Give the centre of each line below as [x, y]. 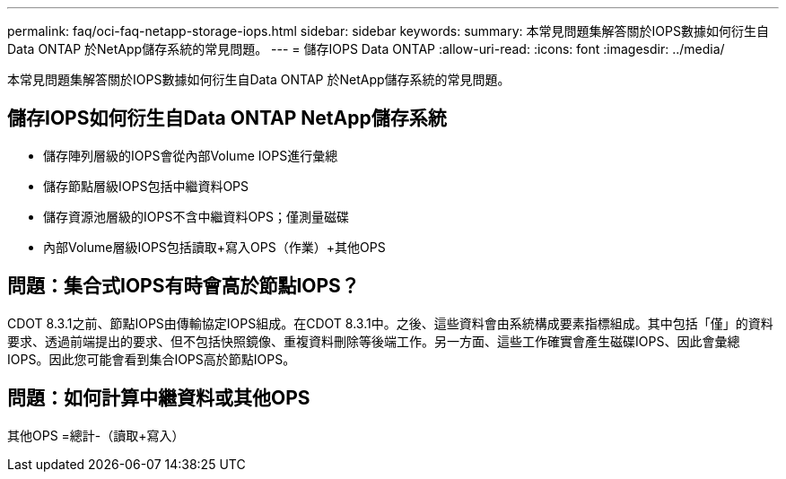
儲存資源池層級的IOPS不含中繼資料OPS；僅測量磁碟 [196, 216]
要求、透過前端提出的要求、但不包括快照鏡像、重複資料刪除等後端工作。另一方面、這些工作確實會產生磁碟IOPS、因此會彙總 [374, 341]
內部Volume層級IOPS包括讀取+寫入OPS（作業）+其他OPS [214, 247]
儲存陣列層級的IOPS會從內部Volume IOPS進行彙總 [191, 155]
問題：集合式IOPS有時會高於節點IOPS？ [183, 286]
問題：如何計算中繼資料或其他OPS [159, 398]
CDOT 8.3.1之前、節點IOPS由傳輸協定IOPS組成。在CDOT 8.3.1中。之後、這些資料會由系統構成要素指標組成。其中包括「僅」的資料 [390, 323]
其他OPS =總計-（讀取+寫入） [96, 435]
